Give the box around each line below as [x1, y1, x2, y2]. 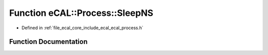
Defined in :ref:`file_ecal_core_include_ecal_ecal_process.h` [21, 25, 143, 31]
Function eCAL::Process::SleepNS [9, 7, 153, 18]
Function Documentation [9, 38, 88, 46]
